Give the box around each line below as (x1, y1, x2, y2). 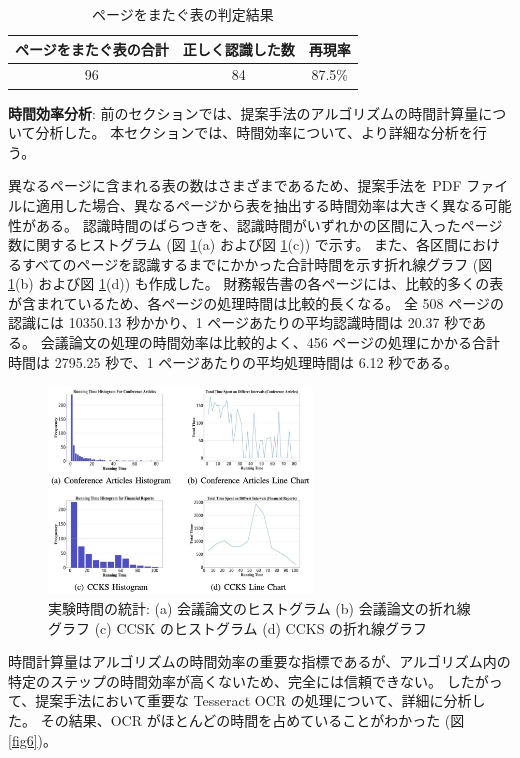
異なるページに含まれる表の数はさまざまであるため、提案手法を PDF (8, 175, 462, 196)
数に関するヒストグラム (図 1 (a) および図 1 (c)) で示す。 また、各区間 (8, 234, 459, 255)
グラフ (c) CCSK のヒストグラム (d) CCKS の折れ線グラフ (48, 617, 428, 638)
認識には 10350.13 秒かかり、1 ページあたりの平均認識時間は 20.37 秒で (8, 312, 473, 333)
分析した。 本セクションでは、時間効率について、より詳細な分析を (35, 122, 473, 143)
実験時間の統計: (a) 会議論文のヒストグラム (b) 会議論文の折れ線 (48, 598, 471, 619)
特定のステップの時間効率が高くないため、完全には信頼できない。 (8, 670, 442, 691)
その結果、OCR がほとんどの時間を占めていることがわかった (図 (40, 710, 465, 731)
